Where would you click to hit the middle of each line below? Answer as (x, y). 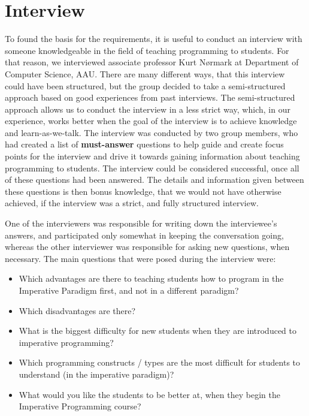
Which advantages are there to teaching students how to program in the (151, 278)
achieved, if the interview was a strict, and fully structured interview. (132, 203)
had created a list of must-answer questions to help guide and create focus (144, 144)
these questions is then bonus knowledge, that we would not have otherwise (143, 191)
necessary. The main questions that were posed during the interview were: (140, 258)
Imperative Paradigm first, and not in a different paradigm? (129, 290)
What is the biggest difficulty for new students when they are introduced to (157, 331)
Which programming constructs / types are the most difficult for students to (160, 362)
